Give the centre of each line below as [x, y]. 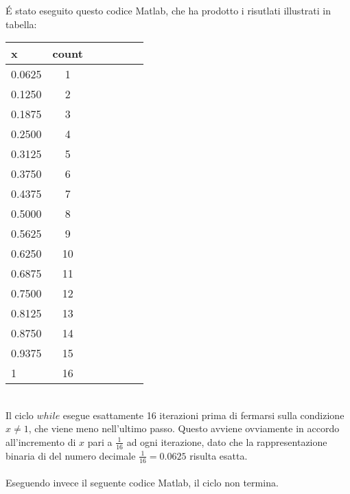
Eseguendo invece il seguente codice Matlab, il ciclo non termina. [142, 483]
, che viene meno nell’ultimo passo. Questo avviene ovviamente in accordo [184, 428]
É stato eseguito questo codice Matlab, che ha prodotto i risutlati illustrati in [168, 10]
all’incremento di [41, 441]
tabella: [21, 24]
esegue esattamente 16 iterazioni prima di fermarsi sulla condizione [203, 415]
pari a [100, 441]
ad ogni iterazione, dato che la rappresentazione [227, 441]
